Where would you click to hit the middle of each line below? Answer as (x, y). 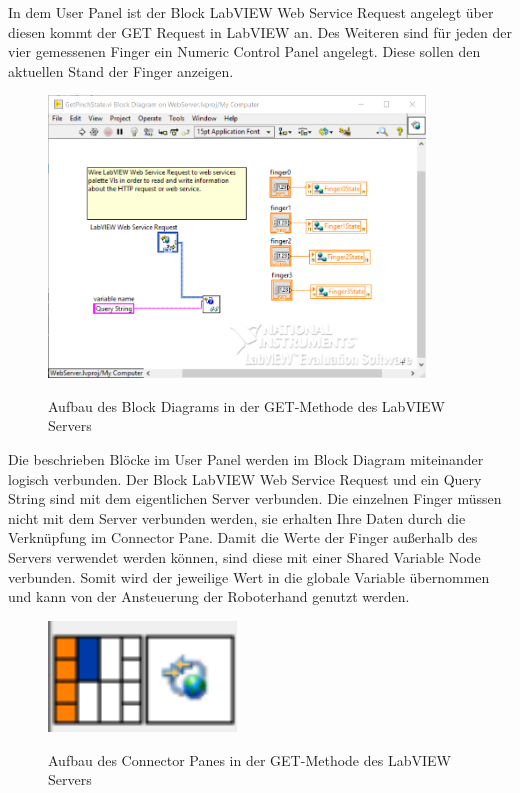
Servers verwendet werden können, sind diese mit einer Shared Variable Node (244, 557)
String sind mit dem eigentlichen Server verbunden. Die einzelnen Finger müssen (255, 498)
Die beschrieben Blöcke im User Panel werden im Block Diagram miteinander (246, 459)
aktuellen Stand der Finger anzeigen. (121, 70)
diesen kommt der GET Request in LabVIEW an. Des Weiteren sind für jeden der (260, 31)
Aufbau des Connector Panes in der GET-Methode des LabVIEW (249, 759)
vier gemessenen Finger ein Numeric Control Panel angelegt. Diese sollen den (244, 51)
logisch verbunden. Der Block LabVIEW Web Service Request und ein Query (245, 478)
